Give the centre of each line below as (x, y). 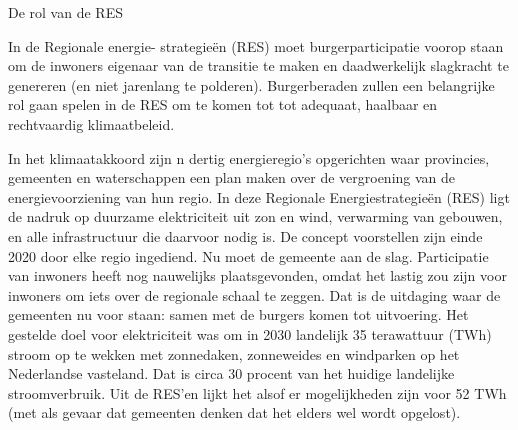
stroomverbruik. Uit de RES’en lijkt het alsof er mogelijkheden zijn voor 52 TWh (257, 392)
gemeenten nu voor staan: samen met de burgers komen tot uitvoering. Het (238, 314)
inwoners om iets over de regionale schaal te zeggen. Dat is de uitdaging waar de (254, 294)
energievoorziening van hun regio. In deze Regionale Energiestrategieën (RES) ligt (259, 196)
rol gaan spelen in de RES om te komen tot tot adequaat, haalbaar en (223, 104)
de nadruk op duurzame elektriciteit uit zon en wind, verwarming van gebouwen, (255, 216)
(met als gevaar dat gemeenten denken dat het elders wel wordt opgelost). (234, 412)
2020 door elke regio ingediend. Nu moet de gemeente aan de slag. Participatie (248, 255)
